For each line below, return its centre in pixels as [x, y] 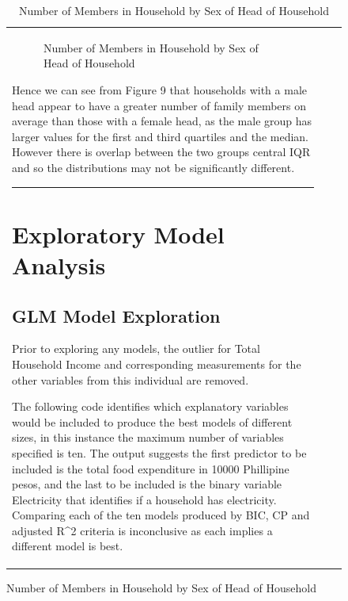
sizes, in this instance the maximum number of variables [148, 437]
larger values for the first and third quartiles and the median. [161, 136]
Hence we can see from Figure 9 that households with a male [160, 90]
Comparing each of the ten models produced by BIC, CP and [161, 515]
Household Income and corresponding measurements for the [157, 364]
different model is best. [68, 546]
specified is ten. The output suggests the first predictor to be [159, 452]
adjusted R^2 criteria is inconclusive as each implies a [142, 530]
